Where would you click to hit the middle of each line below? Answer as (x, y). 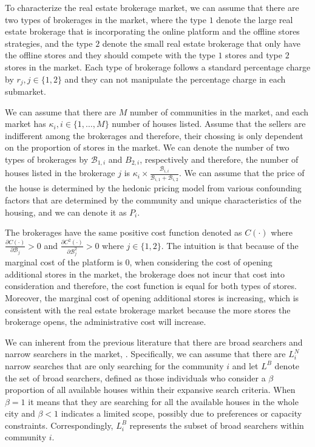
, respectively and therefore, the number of (219, 159)
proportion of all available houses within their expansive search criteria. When (150, 390)
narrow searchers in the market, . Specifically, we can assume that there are (145, 354)
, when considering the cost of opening (201, 262)
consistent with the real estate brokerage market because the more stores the (148, 309)
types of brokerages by (47, 159)
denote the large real (255, 19)
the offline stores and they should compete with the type (110, 55)
